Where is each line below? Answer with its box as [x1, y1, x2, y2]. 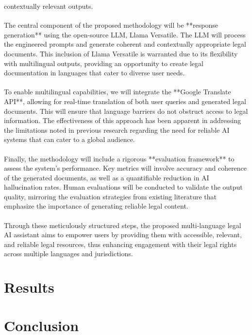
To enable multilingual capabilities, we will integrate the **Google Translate [4, 87, 231, 97]
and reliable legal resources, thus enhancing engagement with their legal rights [4, 239, 237, 249]
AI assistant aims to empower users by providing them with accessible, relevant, [4, 229, 242, 240]
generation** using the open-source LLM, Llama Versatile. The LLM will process [4, 29, 246, 39]
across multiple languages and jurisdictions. [4, 248, 133, 259]
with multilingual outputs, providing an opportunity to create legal [4, 58, 203, 68]
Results [4, 277, 54, 297]
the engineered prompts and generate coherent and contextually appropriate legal [4, 39, 246, 49]
